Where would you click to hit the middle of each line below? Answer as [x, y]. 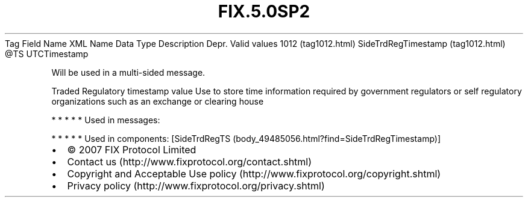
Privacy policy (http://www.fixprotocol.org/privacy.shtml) [196, 185]
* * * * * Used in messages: [106, 120]
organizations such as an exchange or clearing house [158, 101]
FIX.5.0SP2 [264, 11]
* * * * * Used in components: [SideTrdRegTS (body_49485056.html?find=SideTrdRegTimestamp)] [246, 138]
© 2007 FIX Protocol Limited [132, 149]
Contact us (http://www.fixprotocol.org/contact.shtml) [190, 161]
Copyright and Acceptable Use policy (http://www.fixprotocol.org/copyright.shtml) [254, 173]
